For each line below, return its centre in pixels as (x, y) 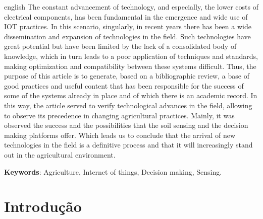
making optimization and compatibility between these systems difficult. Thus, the (130, 66)
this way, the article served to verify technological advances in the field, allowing (128, 105)
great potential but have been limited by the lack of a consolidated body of (120, 46)
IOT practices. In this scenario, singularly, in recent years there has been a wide (128, 26)
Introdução (43, 206)
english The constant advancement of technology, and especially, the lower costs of (131, 7)
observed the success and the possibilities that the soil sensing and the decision (126, 125)
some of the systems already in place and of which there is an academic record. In (131, 95)
